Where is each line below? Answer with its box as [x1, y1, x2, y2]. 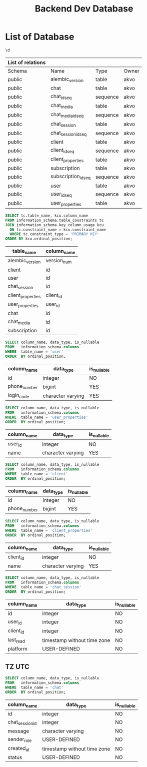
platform [7, 645, 27, 652]
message [7, 727, 29, 734]
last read [7, 636, 25, 644]
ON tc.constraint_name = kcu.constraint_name [9, 227, 106, 232]
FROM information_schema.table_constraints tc [5, 218, 104, 223]
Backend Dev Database [34, 3, 133, 15]
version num [45, 257, 72, 265]
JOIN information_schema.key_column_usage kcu [5, 222, 104, 228]
